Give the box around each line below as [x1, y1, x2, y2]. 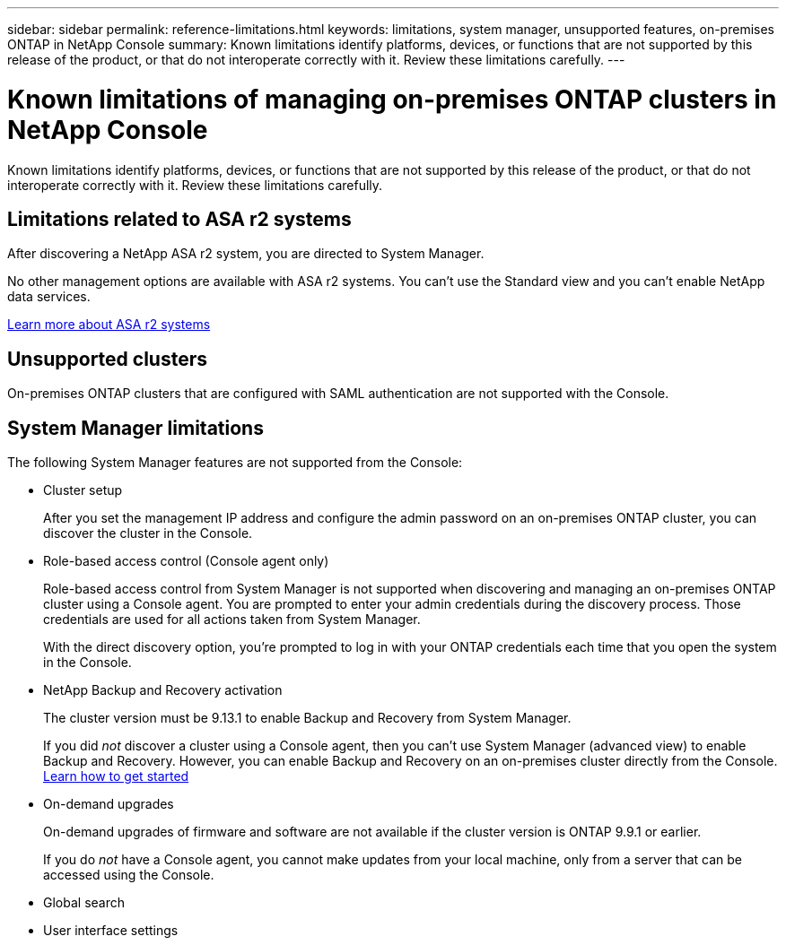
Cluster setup [43, 482, 123, 499]
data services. [7, 289, 91, 305]
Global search [43, 895, 125, 911]
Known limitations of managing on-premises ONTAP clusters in [7, 83, 777, 115]
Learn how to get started [43, 768, 189, 785]
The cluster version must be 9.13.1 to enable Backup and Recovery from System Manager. [43, 710, 572, 726]
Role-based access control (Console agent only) [43, 553, 329, 569]
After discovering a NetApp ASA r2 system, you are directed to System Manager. [7, 246, 485, 262]
